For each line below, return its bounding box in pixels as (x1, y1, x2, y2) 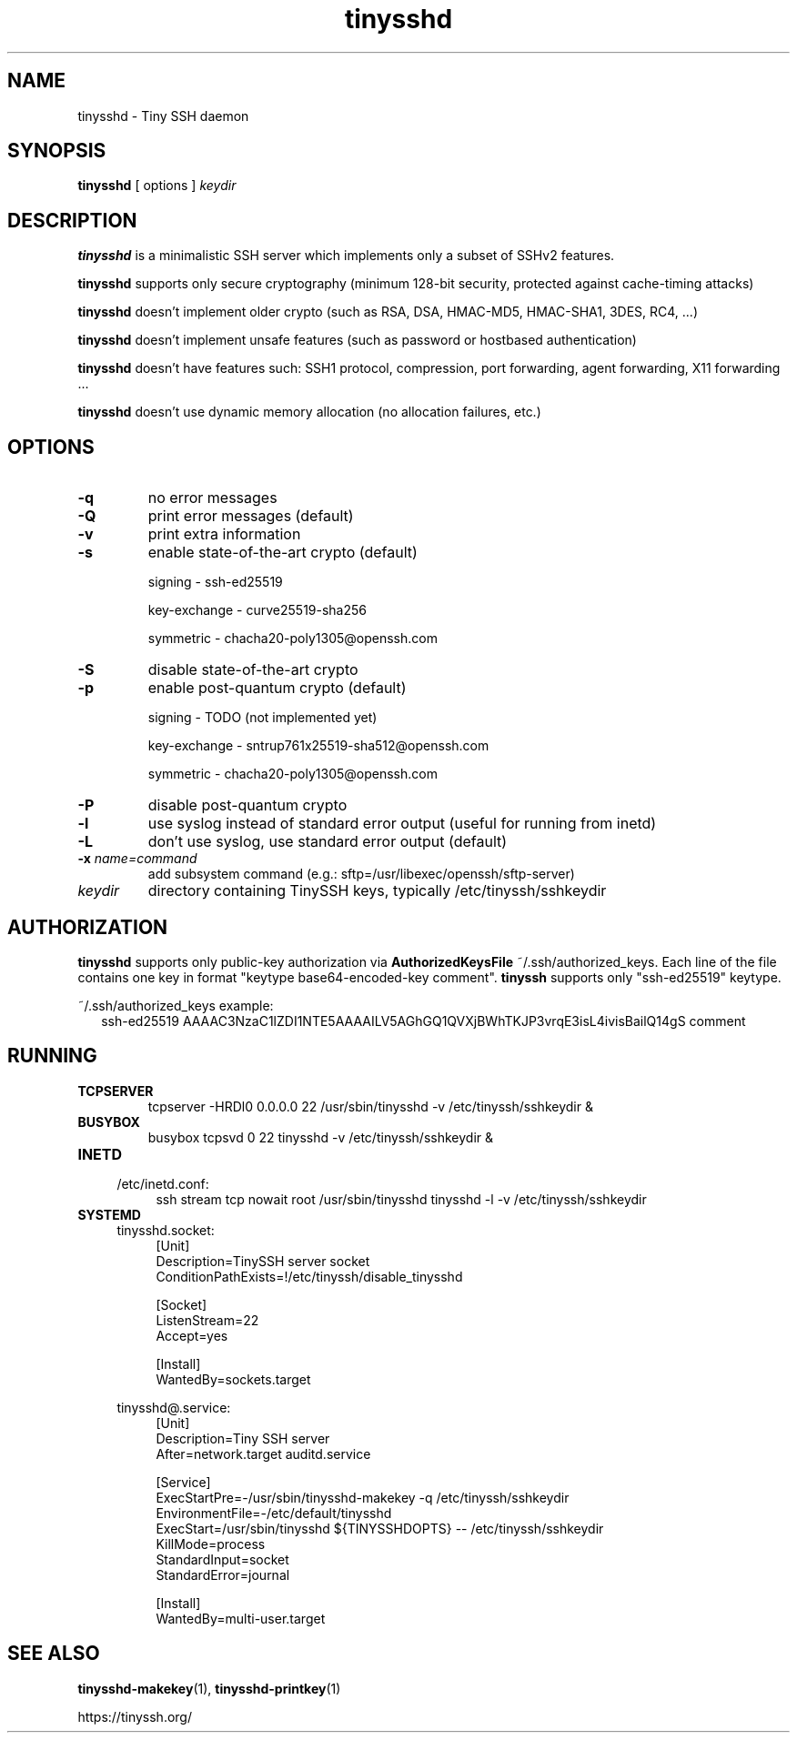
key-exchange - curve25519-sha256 (147, 602, 367, 619)
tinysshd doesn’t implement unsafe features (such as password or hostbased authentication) (77, 332, 637, 348)
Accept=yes (156, 1327, 228, 1343)
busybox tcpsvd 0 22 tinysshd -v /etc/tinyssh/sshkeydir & (147, 1129, 494, 1145)
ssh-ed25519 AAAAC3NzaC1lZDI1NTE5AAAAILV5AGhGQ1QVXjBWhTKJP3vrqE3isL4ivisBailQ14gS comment (101, 1012, 746, 1029)
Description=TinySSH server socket (156, 1252, 370, 1269)
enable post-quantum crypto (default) (147, 679, 407, 698)
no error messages (147, 488, 277, 508)
